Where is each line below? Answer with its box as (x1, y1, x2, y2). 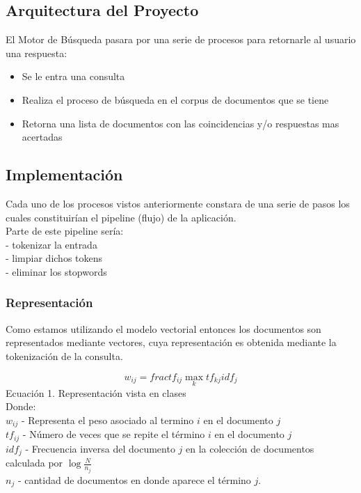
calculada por (6, 455, 63, 470)
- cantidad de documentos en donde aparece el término (17, 472, 251, 487)
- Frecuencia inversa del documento (25, 441, 175, 455)
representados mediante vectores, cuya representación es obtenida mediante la (6, 335, 337, 350)
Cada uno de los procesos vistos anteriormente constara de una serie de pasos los (6, 196, 350, 210)
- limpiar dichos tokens (6, 251, 103, 265)
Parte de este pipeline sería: (6, 224, 124, 238)
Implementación (6, 164, 123, 185)
